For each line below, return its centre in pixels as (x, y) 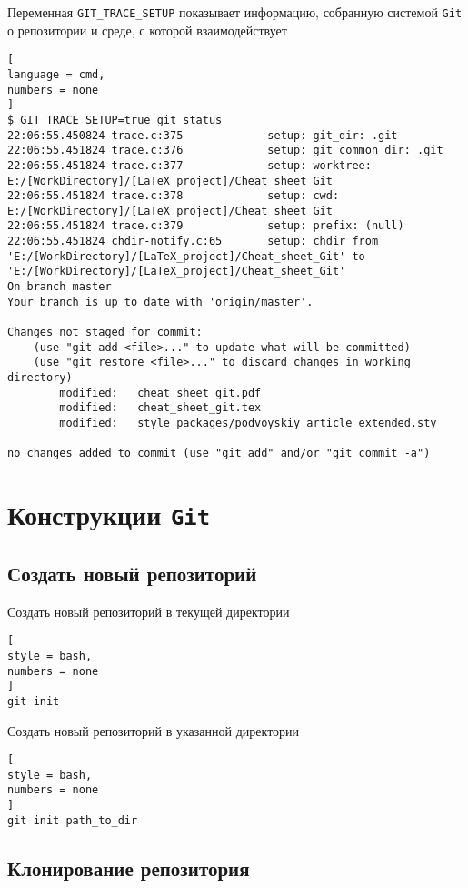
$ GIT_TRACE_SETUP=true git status (115, 120)
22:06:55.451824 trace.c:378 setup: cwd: (174, 196)
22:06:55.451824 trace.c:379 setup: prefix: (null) (206, 226)
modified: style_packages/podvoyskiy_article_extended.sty (248, 423)
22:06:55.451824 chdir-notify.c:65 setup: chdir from (193, 242)
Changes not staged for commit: (105, 333)
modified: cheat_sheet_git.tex (160, 408)
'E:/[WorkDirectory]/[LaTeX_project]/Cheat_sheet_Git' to (186, 256)
